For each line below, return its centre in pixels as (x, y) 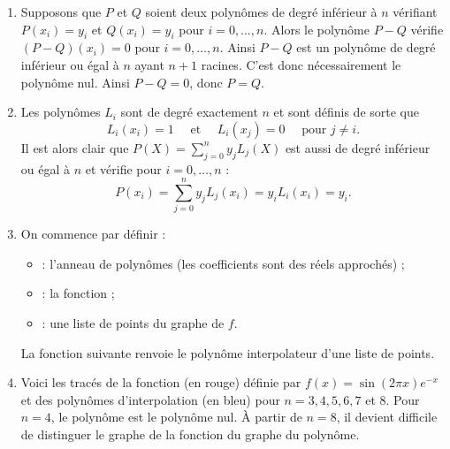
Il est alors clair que (75, 147)
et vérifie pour (123, 168)
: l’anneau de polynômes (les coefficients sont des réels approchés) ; (223, 263)
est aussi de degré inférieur (358, 147)
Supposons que (61, 11)
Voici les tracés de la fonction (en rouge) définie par (161, 382)
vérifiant (415, 11)
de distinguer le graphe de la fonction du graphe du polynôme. (190, 434)
